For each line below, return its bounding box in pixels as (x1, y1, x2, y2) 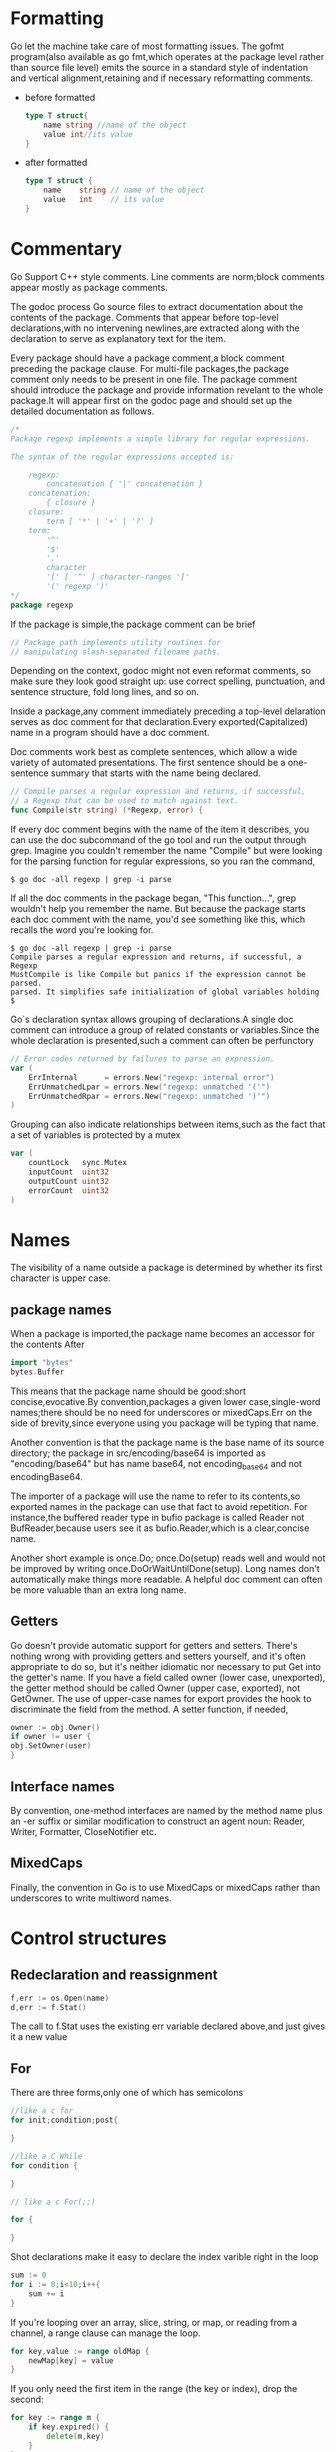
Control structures (10, 1927, 167, 1949)
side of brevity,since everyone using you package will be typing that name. (10, 1417, 319, 1429)
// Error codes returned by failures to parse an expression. (10, 1054, 275, 1064)
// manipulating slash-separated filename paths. (10, 647, 222, 657)
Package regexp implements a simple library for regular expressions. (10, 433, 311, 444)
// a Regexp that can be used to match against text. (10, 796, 240, 806)
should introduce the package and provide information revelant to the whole (10, 383, 324, 396)
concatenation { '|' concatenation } (46, 479, 203, 489)
